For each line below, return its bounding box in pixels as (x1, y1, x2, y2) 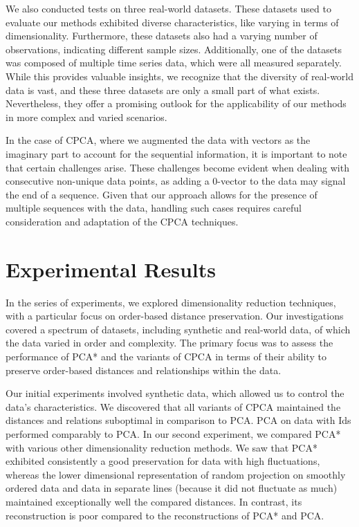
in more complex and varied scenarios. (6, 109, 167, 124)
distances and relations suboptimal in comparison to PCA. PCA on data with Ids (6, 413, 351, 427)
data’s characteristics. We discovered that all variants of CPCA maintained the (6, 399, 341, 414)
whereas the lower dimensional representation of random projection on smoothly (6, 467, 346, 481)
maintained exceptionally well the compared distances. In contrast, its (6, 494, 302, 508)
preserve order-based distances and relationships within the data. (6, 362, 282, 377)
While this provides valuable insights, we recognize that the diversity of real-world (6, 68, 354, 83)
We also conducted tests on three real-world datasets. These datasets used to (6, 1, 331, 15)
